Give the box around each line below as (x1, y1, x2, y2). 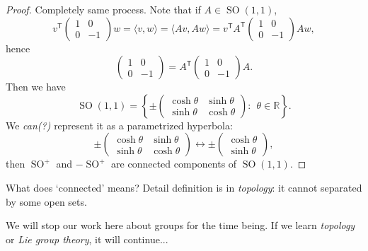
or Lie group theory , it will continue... (6, 231, 168, 246)
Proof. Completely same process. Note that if (6, 2, 201, 16)
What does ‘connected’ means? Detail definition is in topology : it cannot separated (6, 180, 362, 194)
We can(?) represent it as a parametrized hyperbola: (6, 117, 233, 132)
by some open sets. (6, 194, 87, 209)
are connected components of (111, 156, 237, 171)
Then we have (6, 79, 66, 94)
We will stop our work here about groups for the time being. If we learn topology (6, 218, 355, 233)
